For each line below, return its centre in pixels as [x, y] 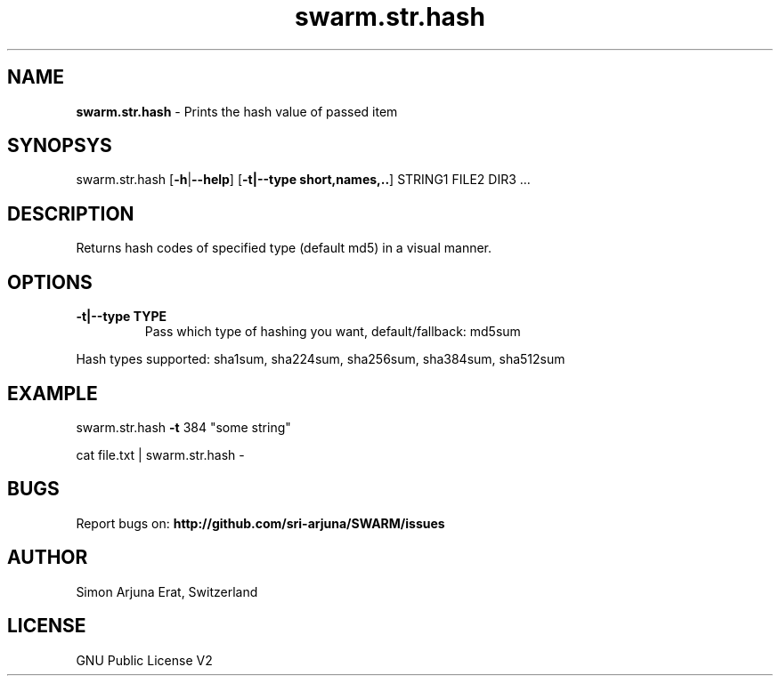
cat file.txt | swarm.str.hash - [160, 454]
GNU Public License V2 [144, 660]
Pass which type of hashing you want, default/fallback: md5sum [333, 332]
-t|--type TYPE [122, 317]
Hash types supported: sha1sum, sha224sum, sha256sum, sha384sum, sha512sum [321, 359]
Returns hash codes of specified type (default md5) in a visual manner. [284, 248]
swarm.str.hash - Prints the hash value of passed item [237, 111]
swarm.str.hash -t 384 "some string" [183, 427]
